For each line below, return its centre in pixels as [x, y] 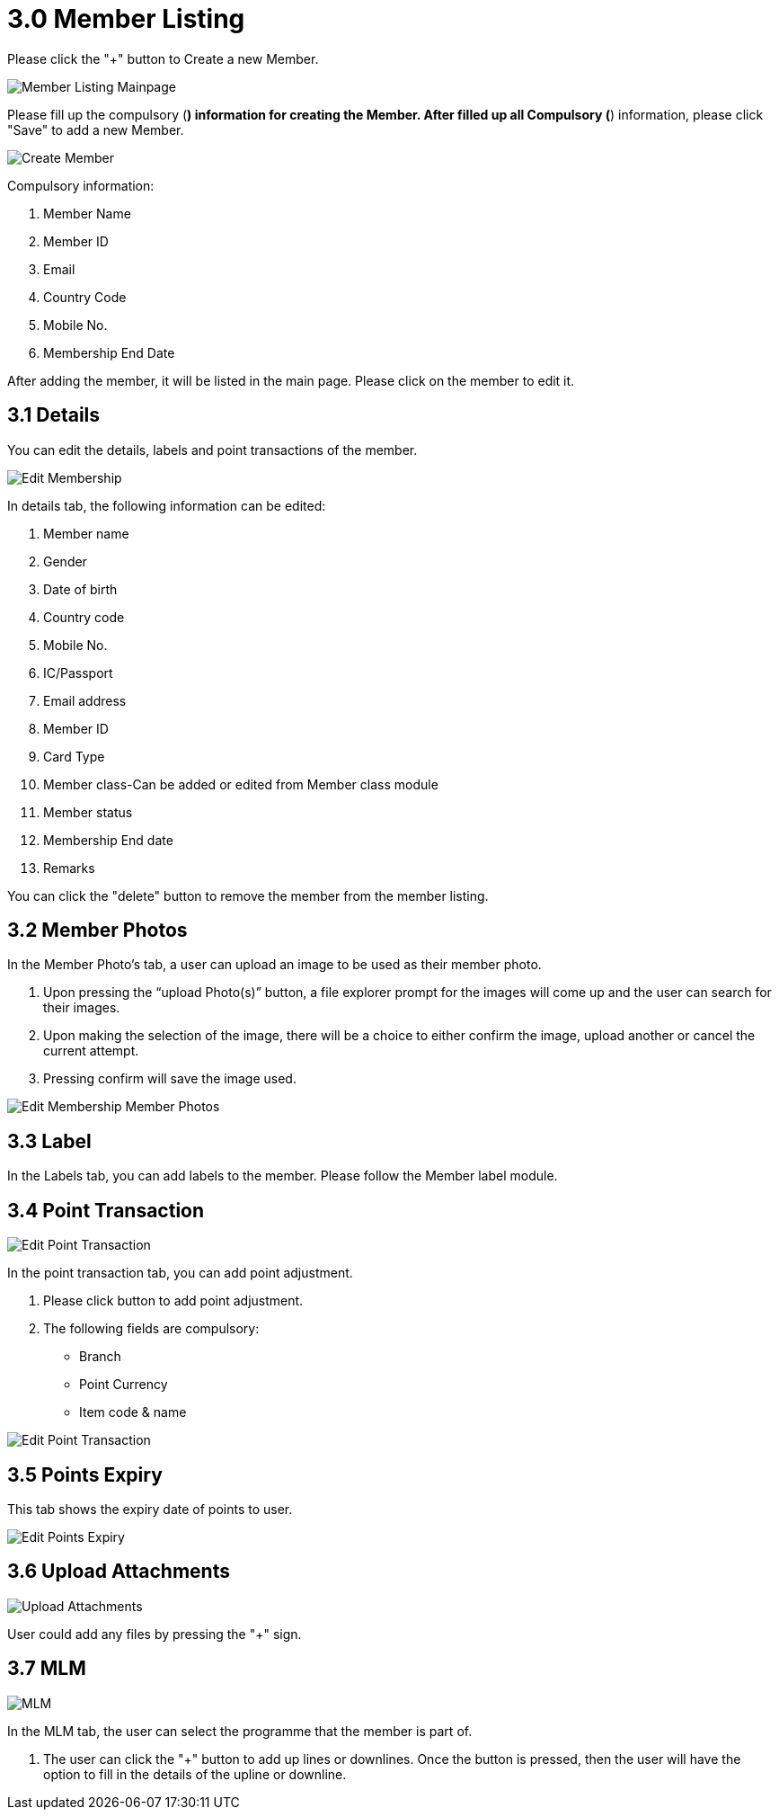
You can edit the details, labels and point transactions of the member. [212, 450]
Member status [88, 812]
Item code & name [133, 1412]
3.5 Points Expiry [85, 1474]
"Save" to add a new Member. [96, 129]
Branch [100, 1357]
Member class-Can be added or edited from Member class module [241, 784]
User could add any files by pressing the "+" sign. [155, 1634]
